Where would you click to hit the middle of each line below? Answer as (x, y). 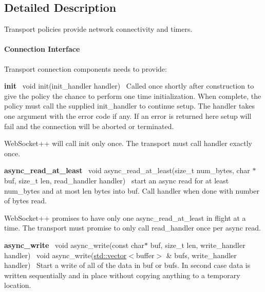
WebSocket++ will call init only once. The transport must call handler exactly (128, 143)
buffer (145, 255)
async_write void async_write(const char (74, 245)
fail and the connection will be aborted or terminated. (89, 126)
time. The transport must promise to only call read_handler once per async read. (132, 228)
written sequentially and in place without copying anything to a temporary (122, 275)
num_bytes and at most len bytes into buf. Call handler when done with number (132, 190)
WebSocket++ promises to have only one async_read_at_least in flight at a (125, 217)
